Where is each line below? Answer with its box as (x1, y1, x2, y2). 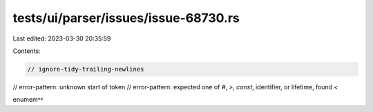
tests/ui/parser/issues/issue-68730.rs (12, 10, 240, 25)
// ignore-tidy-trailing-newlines (27, 65, 144, 73)
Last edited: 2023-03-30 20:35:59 (12, 34, 111, 43)
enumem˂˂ (12, 96, 44, 104)
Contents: (12, 47, 41, 55)
